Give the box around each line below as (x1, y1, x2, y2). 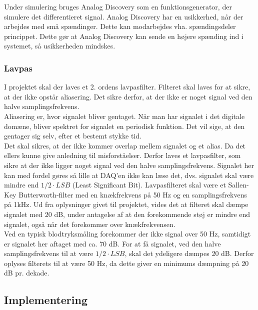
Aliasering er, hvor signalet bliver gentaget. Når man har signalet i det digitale (4, 110, 245, 121)
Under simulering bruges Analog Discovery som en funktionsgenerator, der (4, 1, 232, 11)
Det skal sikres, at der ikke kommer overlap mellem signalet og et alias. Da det (4, 140, 246, 150)
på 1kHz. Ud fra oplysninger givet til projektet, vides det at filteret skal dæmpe (4, 199, 248, 209)
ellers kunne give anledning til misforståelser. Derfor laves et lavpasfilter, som (4, 150, 241, 160)
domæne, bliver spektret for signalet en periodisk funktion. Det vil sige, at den (4, 120, 245, 131)
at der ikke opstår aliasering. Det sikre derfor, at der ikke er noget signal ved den (4, 91, 252, 101)
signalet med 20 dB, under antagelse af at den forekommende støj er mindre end (4, 208, 250, 219)
